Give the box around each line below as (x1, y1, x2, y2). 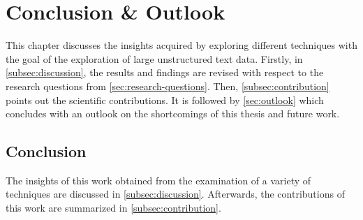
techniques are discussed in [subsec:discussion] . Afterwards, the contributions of (6, 186, 345, 201)
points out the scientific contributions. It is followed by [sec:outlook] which (6, 92, 324, 107)
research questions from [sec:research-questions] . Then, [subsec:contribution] (6, 78, 329, 93)
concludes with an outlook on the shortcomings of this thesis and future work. (6, 106, 340, 121)
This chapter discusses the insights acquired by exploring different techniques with (6, 38, 357, 52)
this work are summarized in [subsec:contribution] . (6, 200, 221, 215)
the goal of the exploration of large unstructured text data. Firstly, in (6, 51, 303, 66)
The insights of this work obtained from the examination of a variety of (6, 173, 311, 187)
